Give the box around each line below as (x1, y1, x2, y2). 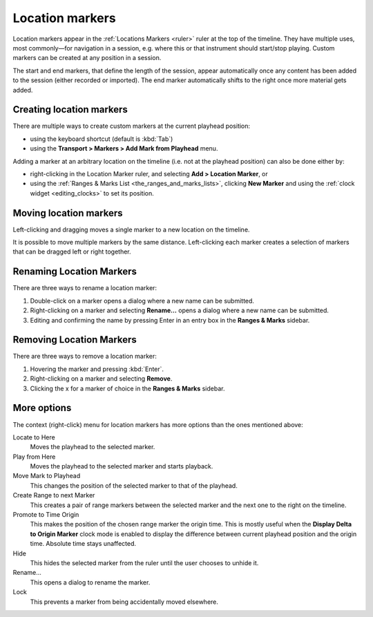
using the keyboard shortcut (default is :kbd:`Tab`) (30, 135, 173, 143)
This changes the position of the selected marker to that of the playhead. (30, 481, 238, 490)
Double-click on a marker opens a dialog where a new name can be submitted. (30, 296, 255, 305)
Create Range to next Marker (12, 491, 95, 500)
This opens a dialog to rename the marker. (30, 578, 151, 587)
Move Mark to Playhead (12, 472, 81, 480)
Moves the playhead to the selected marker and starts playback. (30, 462, 213, 471)
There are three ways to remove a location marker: (12, 352, 157, 361)
